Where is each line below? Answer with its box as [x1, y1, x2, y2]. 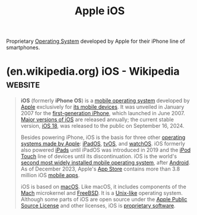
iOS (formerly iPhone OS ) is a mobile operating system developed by [20, 97, 190, 105]
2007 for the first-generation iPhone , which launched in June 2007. [20, 110, 185, 117]
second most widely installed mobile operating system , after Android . [20, 159, 190, 166]
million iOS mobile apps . [20, 172, 80, 179]
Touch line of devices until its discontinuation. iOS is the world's [20, 153, 177, 160]
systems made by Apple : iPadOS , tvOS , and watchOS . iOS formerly [20, 140, 185, 147]
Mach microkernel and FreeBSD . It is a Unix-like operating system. [20, 189, 183, 197]
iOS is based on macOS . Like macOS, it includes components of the [20, 183, 187, 191]
